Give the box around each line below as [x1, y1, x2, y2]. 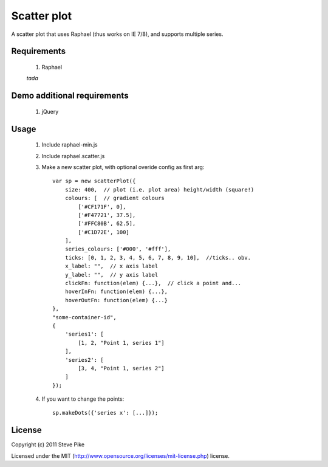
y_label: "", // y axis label [64, 271, 159, 278]
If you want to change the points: [41, 395, 125, 403]
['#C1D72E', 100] [78, 229, 130, 235]
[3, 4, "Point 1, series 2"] [78, 365, 165, 372]
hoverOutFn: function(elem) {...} [64, 297, 168, 303]
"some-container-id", [52, 314, 117, 320]
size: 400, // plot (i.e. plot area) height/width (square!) [64, 186, 255, 193]
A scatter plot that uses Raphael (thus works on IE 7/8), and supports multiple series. [11, 30, 224, 38]
